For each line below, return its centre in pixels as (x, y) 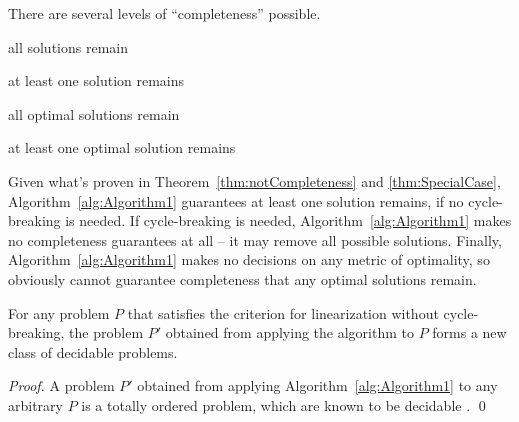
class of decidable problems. (93, 351)
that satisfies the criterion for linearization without (283, 312)
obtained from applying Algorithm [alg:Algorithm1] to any (317, 385)
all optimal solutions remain (94, 113)
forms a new (469, 332)
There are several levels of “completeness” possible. (164, 13)
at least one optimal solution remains (122, 147)
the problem (106, 332)
